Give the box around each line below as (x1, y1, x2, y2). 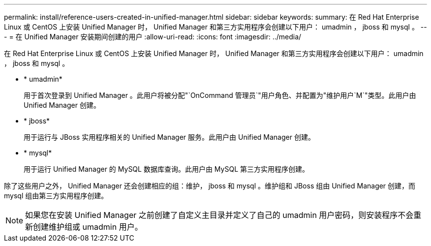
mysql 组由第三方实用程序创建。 (4, 191, 108, 200)
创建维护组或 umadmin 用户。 (33, 222, 143, 232)
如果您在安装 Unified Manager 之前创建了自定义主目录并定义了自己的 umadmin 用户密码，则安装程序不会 (25, 210, 414, 220)
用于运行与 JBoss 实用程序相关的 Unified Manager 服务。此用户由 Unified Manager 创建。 (24, 133, 315, 141)
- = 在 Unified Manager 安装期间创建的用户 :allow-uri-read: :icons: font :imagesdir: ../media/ (4, 32, 302, 41)
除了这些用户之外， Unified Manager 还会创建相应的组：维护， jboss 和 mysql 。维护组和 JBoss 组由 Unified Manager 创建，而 (4, 182, 416, 190)
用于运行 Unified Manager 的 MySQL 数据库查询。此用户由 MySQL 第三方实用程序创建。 (24, 165, 309, 173)
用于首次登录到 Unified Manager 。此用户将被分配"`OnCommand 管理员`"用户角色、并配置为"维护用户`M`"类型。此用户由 (24, 91, 416, 99)
